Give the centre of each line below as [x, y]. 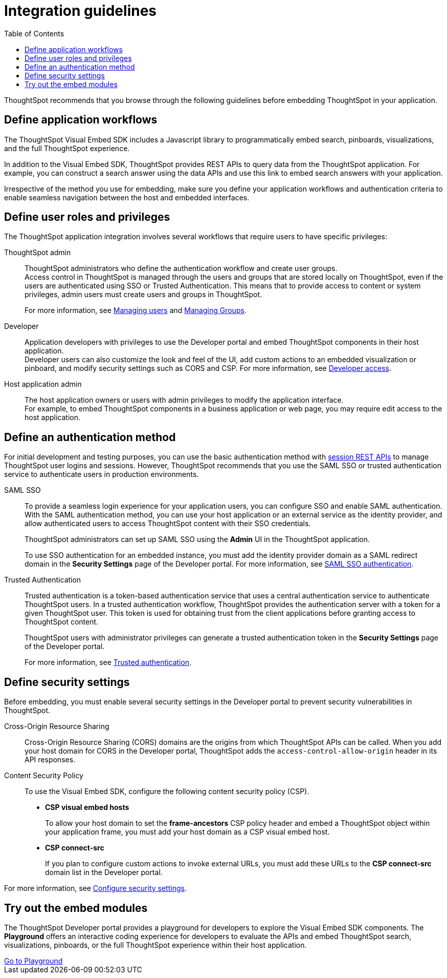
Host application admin [43, 384]
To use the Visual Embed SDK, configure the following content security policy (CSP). [167, 792]
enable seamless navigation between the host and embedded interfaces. [127, 197]
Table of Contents [34, 33]
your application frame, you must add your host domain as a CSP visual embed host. [187, 832]
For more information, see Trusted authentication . [108, 662]
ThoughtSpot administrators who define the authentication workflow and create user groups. [181, 268]
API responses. [50, 760]
